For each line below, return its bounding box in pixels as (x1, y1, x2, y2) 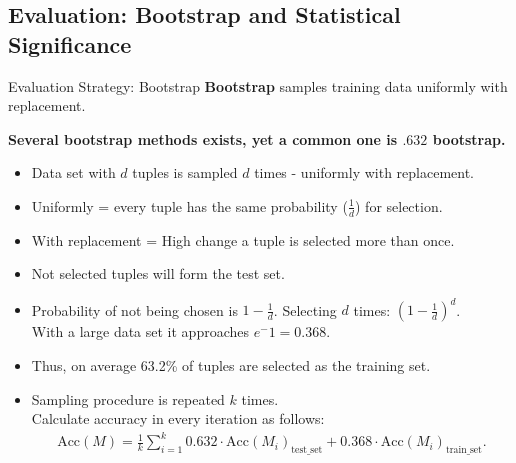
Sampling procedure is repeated (31, 388, 225, 409)
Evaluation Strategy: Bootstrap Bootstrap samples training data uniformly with (8, 75, 508, 96)
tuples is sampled (132, 162, 238, 183)
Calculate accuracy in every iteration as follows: (31, 408, 325, 429)
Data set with (31, 162, 116, 183)
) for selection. (354, 195, 443, 216)
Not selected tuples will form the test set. (31, 263, 285, 284)
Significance (8, 28, 132, 59)
